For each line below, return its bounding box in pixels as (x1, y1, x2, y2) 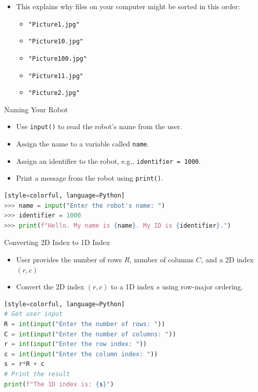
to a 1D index (111, 281, 154, 292)
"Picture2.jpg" (28, 89, 80, 97)
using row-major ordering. (162, 281, 243, 292)
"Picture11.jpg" (28, 72, 83, 80)
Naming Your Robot (4, 104, 68, 114)
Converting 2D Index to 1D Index (4, 237, 110, 248)
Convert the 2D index (16, 281, 84, 292)
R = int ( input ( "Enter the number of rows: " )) (4, 321, 166, 328)
